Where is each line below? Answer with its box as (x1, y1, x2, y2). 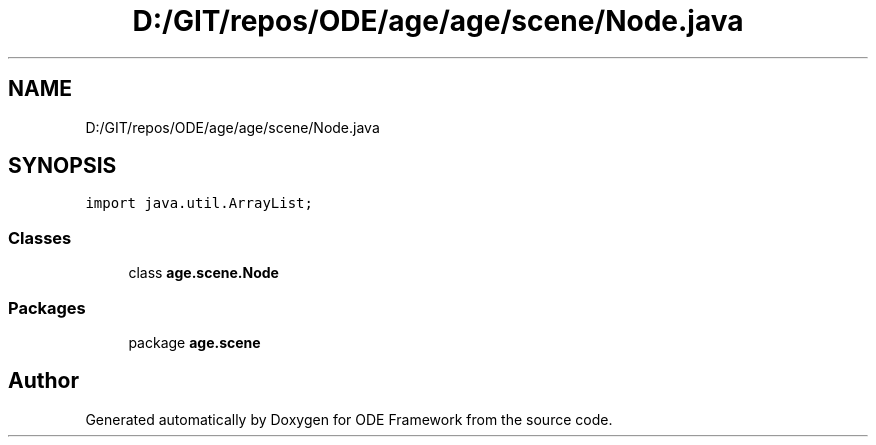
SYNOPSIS (8, 153, 117, 179)
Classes (8, 227, 72, 248)
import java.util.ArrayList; (85, 195, 313, 212)
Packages (8, 297, 86, 318)
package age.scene (128, 333, 261, 351)
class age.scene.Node (128, 264, 279, 282)
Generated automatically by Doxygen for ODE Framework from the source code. (85, 410, 613, 428)
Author (8, 368, 79, 394)
